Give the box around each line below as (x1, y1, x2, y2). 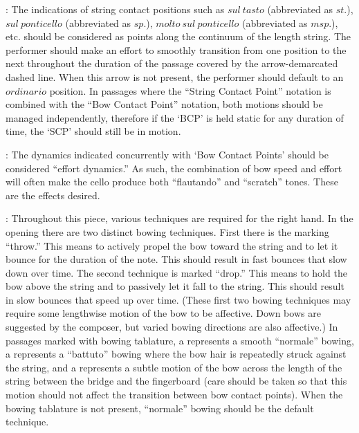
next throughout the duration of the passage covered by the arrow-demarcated (6, 56, 338, 71)
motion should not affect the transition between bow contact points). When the (6, 387, 343, 402)
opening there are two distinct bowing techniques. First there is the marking (6, 224, 329, 239)
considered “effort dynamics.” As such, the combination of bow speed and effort (6, 160, 342, 175)
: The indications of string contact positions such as (6, 2, 225, 16)
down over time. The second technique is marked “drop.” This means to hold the (6, 265, 347, 279)
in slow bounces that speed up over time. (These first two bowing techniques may (6, 292, 351, 306)
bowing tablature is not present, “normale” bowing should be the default (6, 400, 314, 415)
